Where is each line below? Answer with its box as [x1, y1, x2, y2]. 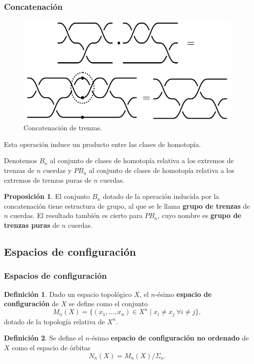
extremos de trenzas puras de [4, 174, 92, 185]
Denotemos [4, 155, 37, 166]
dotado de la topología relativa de [4, 316, 105, 326]
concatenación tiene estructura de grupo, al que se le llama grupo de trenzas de [4, 200, 250, 211]
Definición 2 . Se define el [4, 333, 83, 343]
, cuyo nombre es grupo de [158, 210, 241, 220]
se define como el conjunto [69, 298, 148, 309]
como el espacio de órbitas [12, 342, 91, 352]
